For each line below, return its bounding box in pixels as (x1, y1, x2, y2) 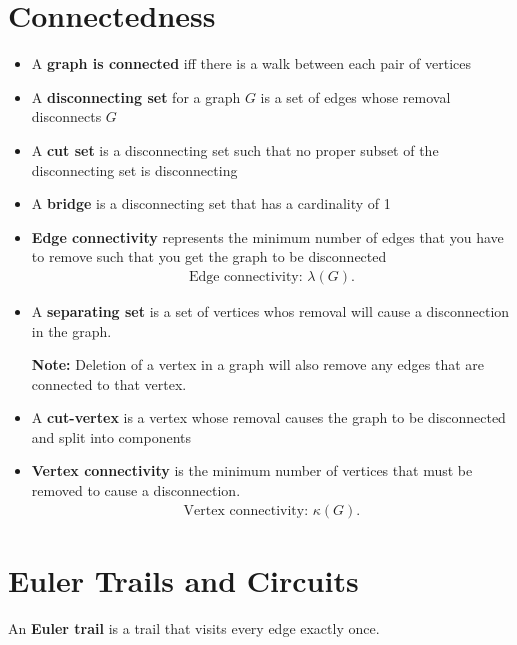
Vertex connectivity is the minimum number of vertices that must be (31, 460, 473, 481)
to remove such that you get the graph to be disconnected (31, 246, 387, 267)
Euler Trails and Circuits (8, 559, 359, 600)
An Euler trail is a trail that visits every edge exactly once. (8, 617, 380, 638)
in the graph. (31, 320, 112, 341)
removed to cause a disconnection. (31, 480, 241, 501)
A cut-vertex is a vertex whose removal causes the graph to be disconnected (31, 407, 506, 428)
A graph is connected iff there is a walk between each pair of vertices (31, 53, 472, 74)
